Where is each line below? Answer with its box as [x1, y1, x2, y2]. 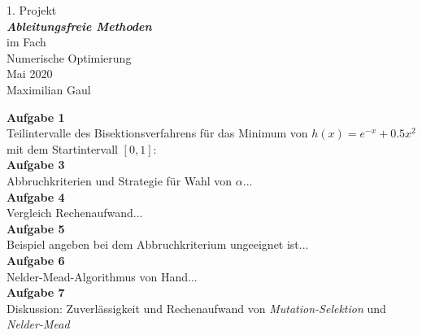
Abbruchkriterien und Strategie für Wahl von [7, 172, 233, 189]
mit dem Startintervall [7, 140, 118, 157]
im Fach [7, 33, 46, 50]
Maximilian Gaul [7, 80, 91, 98]
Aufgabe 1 [7, 108, 65, 125]
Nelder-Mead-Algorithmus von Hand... [7, 268, 198, 285]
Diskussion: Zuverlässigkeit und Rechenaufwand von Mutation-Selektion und [7, 299, 386, 316]
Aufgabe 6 [7, 251, 65, 268]
